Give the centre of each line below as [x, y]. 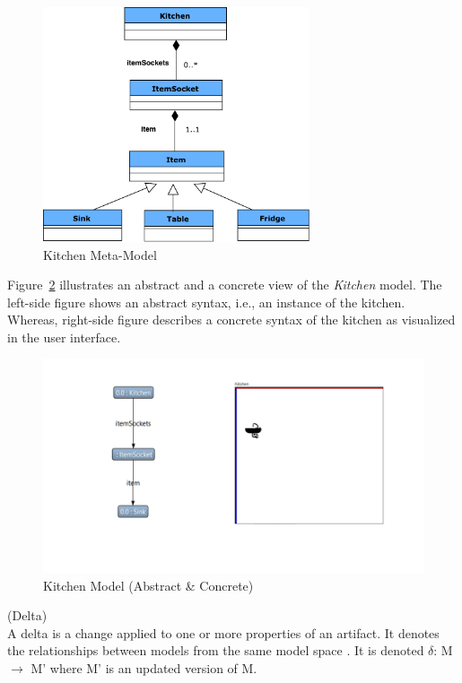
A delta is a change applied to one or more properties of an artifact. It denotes [223, 632]
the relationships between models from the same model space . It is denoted [216, 650]
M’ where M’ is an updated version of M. [144, 667]
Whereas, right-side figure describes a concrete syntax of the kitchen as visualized [231, 320]
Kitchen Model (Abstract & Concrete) [148, 585]
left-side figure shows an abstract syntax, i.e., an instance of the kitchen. [206, 302]
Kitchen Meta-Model [100, 254]
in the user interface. [64, 337]
